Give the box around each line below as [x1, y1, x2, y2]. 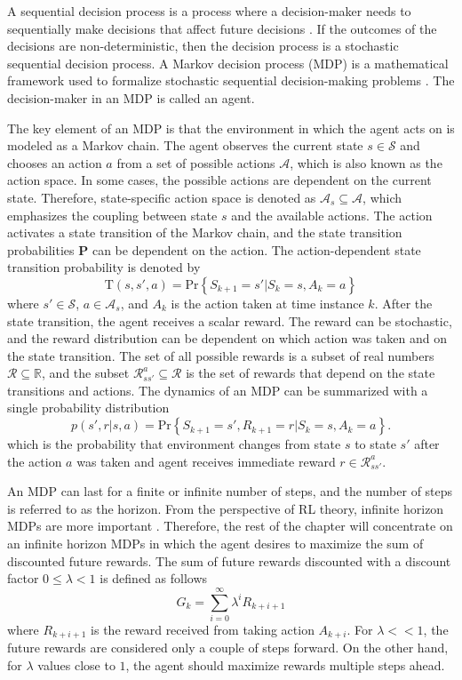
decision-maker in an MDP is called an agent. [7, 88, 255, 107]
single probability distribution [7, 398, 170, 417]
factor [7, 569, 39, 588]
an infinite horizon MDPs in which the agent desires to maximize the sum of [7, 534, 424, 553]
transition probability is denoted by [7, 258, 201, 276]
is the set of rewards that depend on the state [186, 364, 435, 382]
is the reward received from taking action [91, 620, 315, 638]
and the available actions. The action [231, 205, 433, 224]
